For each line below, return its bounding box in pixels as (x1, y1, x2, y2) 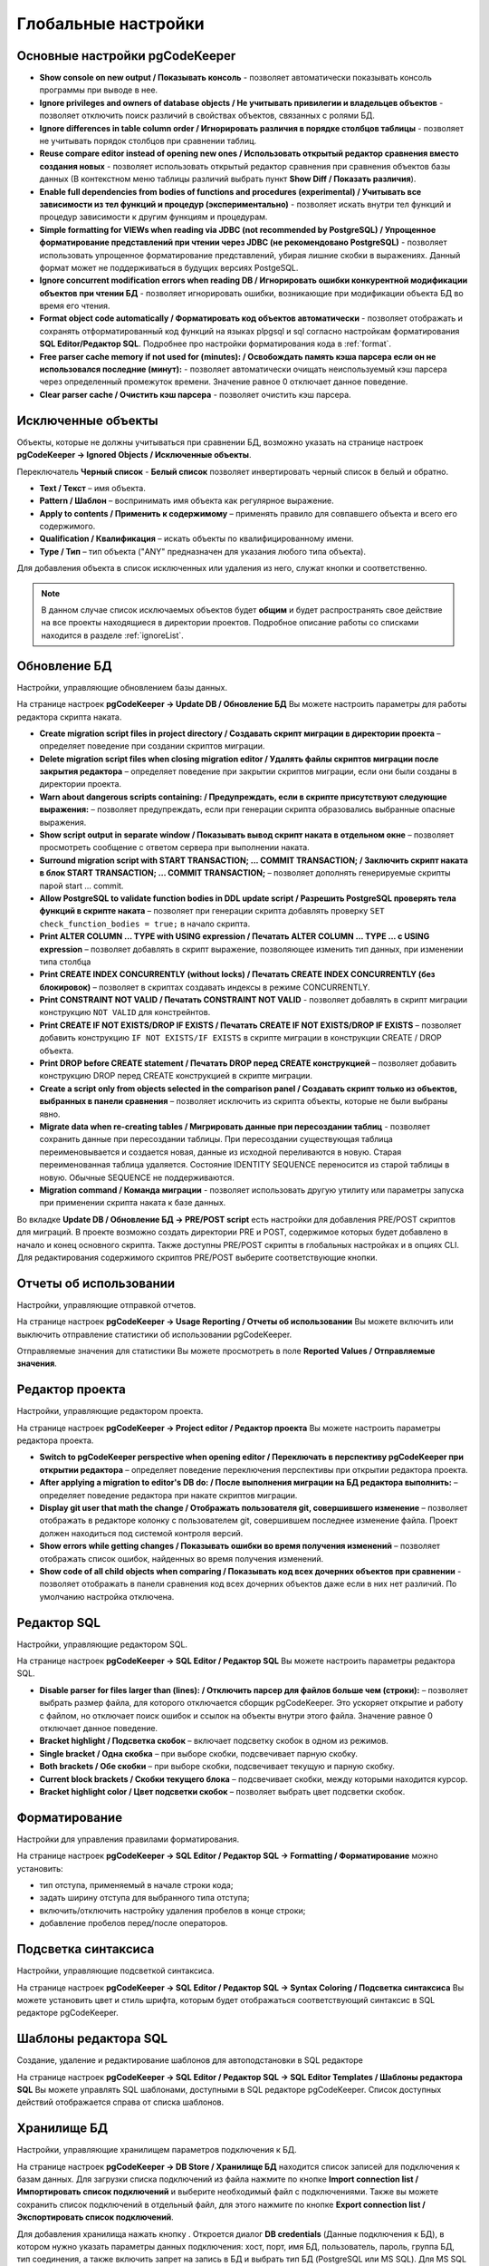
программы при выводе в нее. (39, 84, 158, 95)
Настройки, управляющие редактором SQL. (16, 1639, 188, 1650)
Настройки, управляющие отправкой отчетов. (16, 1299, 197, 1310)
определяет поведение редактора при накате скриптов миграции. (39, 1489, 298, 1500)
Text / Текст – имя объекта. (39, 482, 147, 493)
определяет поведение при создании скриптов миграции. (39, 741, 265, 751)
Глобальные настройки (16, 14, 206, 34)
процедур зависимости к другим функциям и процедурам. (39, 211, 268, 222)
